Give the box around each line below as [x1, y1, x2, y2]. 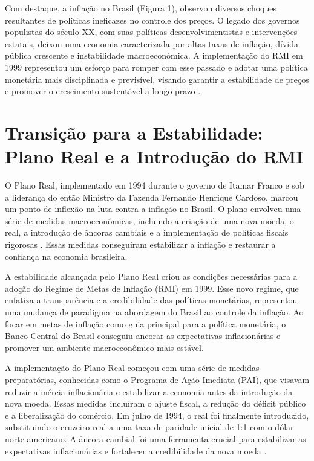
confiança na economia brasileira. [5, 250, 128, 262]
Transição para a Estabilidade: [5, 120, 263, 144]
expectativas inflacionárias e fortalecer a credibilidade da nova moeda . [5, 444, 267, 457]
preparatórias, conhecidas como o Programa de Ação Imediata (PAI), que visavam [5, 373, 310, 385]
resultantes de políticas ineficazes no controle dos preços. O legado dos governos [5, 13, 300, 26]
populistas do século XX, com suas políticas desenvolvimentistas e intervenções [5, 25, 298, 38]
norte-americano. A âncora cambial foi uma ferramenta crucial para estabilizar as [5, 432, 306, 445]
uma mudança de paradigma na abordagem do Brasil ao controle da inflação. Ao [5, 306, 304, 318]
